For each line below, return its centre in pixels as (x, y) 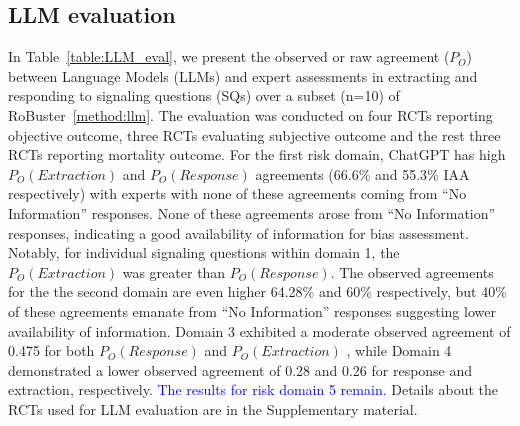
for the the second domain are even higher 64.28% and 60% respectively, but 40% (257, 291)
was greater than (174, 271)
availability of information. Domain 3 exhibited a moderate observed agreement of (259, 330)
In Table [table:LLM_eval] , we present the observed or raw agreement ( (229, 56)
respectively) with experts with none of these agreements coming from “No (237, 193)
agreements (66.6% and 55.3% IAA (362, 173)
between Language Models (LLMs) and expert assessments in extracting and (243, 75)
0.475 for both (51, 350)
